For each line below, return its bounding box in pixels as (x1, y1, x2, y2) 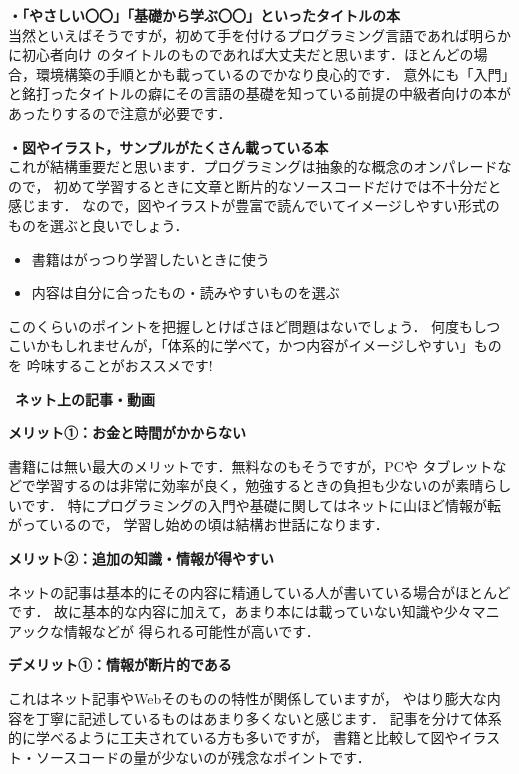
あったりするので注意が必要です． (8, 102, 232, 123)
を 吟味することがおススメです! (8, 354, 213, 375)
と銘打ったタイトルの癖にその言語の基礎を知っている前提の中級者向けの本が (8, 83, 512, 104)
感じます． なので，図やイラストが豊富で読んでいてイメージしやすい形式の (8, 195, 500, 216)
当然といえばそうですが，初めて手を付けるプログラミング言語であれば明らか (8, 24, 512, 45)
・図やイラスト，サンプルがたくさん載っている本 (8, 136, 329, 157)
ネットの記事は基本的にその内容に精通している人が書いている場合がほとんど (8, 581, 511, 602)
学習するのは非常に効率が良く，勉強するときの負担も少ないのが (35, 475, 456, 496)
